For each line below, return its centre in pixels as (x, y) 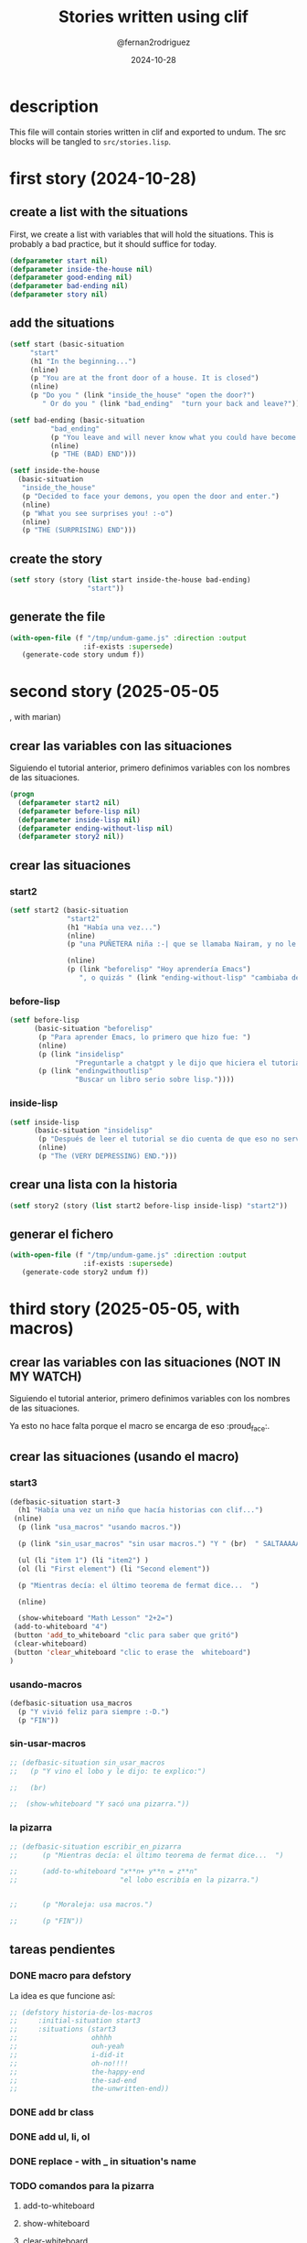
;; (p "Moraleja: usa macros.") (81, 1905)
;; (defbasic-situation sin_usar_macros (88, 1763)
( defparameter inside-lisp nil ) (79, 820)
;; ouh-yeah (67, 2046)
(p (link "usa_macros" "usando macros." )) (100, 1528)
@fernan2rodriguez (153, 42)
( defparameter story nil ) (58, 295)
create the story (56, 558)
